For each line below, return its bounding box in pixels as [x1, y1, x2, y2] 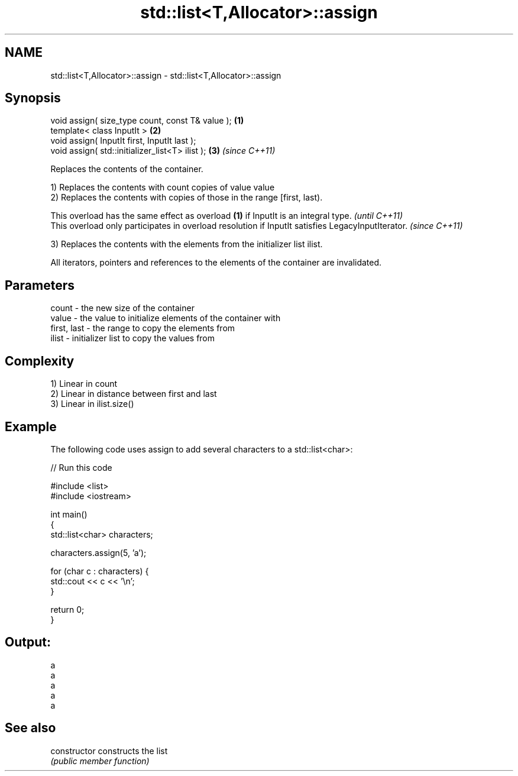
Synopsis [5, 90, 61, 106]
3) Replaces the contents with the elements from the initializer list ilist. [50, 239, 323, 250]
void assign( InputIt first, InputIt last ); [50, 135, 196, 146]
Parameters [5, 277, 75, 293]
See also [5, 720, 56, 736]
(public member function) [50, 755, 150, 766]
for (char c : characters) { [50, 565, 149, 576]
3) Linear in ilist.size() [50, 399, 134, 409]
